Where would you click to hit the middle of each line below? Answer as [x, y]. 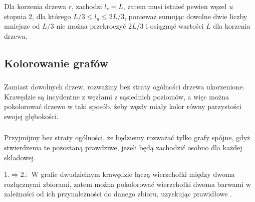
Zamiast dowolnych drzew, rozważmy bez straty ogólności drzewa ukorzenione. [124, 87]
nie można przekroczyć [91, 26]
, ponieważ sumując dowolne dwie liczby [186, 16]
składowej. [20, 157]
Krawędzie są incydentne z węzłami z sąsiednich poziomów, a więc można [116, 96]
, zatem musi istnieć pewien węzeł [175, 6]
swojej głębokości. [31, 116]
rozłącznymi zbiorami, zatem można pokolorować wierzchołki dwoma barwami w [127, 184]
